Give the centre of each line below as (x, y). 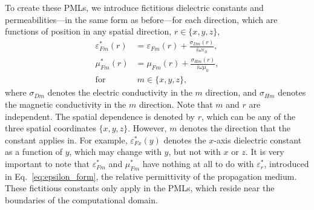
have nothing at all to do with (198, 164)
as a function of (34, 152)
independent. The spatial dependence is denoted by (100, 116)
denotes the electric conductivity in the (120, 92)
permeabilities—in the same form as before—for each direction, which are (141, 19)
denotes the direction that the (235, 128)
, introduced (286, 164)
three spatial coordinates (51, 128)
